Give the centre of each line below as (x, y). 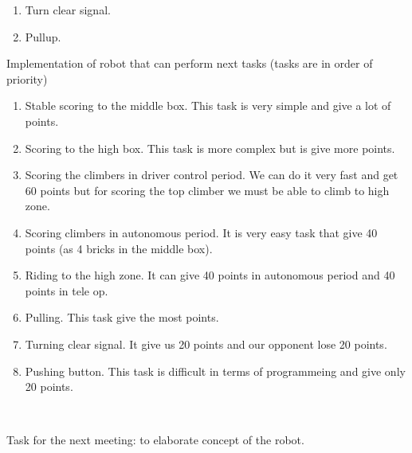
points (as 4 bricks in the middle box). (119, 248)
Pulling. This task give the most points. (122, 317)
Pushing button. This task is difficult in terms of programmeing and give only (215, 371)
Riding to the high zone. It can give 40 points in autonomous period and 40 (210, 275)
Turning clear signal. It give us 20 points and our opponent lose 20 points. (206, 344)
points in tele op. (67, 290)
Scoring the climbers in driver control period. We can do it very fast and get (212, 175)
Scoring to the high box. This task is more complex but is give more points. (210, 148)
